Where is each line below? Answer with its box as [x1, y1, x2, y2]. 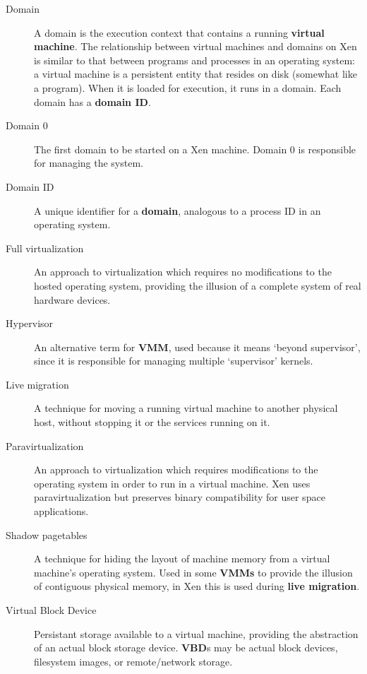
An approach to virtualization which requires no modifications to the [34, 264, 332, 279]
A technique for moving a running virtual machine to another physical [34, 401, 338, 415]
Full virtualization [6, 240, 84, 255]
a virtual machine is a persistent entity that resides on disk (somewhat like [34, 66, 357, 81]
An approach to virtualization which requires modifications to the [34, 462, 318, 477]
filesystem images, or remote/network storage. [34, 654, 233, 668]
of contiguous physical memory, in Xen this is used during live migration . [34, 579, 360, 593]
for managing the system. [34, 155, 143, 170]
